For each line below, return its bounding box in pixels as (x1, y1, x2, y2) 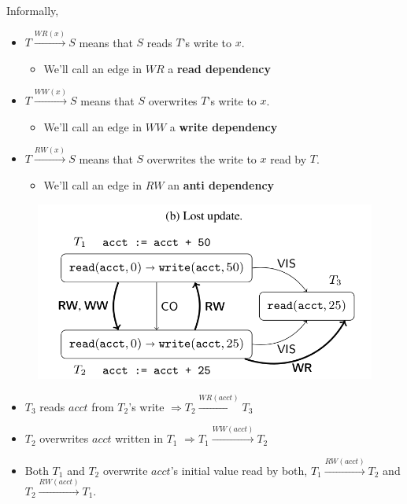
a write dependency (169, 118, 278, 134)
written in (115, 430, 163, 447)
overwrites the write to (146, 150, 257, 167)
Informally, (6, 2, 59, 18)
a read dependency (168, 60, 272, 76)
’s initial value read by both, (170, 462, 308, 478)
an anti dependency (168, 176, 275, 193)
